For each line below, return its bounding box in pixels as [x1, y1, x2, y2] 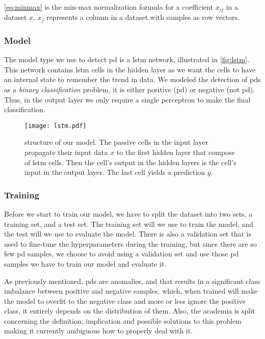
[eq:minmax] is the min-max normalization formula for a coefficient [4, 2, 214, 12]
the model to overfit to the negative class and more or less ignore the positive [4, 295, 246, 306]
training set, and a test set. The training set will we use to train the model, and [4, 218, 253, 229]
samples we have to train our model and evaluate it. [4, 258, 167, 269]
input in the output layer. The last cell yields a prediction [24, 167, 205, 177]
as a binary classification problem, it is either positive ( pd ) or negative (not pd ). [4, 84, 255, 94]
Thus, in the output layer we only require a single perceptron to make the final [4, 94, 251, 105]
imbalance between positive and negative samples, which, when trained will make [4, 285, 258, 296]
